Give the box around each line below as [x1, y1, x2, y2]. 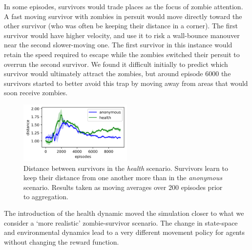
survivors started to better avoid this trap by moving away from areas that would [4, 78, 248, 88]
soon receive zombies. [4, 87, 68, 98]
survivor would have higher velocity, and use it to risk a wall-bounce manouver [4, 30, 240, 40]
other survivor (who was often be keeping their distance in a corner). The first [4, 21, 238, 31]
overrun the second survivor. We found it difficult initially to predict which [4, 59, 228, 69]
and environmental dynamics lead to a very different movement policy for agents [4, 227, 245, 237]
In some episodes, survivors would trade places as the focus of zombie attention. [4, 1, 243, 11]
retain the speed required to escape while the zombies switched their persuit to [4, 49, 240, 59]
